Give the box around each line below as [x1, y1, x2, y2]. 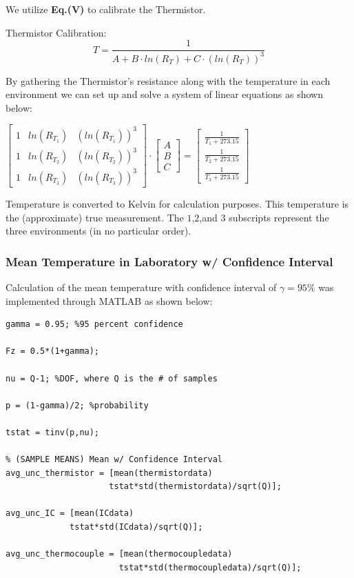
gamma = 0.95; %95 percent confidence [6, 319, 183, 330]
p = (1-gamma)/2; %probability [6, 400, 149, 410]
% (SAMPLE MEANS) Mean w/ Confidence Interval [6, 455, 222, 465]
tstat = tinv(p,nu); [6, 427, 100, 437]
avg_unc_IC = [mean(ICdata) [6, 508, 134, 519]
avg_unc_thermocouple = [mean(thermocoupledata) [6, 549, 233, 559]
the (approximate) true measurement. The [6, 210, 184, 224]
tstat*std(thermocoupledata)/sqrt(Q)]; [118, 562, 302, 572]
